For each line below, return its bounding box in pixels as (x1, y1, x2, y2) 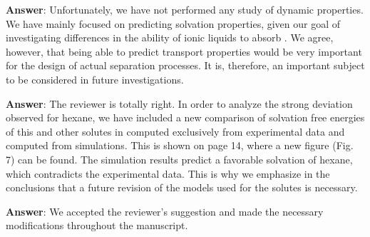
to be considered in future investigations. (6, 71, 184, 86)
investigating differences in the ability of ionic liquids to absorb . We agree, (6, 30, 334, 45)
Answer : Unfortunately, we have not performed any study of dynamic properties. (6, 2, 364, 16)
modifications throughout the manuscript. (6, 218, 188, 233)
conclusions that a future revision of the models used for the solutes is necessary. (6, 180, 358, 195)
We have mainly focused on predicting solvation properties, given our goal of (6, 16, 341, 31)
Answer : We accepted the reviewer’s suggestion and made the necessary (6, 203, 324, 218)
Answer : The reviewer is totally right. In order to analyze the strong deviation (6, 96, 353, 111)
